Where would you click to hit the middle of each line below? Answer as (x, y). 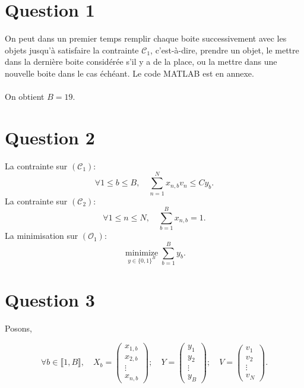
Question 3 (50, 300)
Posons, (18, 328)
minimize (142, 253)
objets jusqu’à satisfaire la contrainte (72, 50)
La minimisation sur (42, 236)
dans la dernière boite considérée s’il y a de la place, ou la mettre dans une (141, 61)
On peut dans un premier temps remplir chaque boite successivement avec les (146, 38)
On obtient (25, 97)
